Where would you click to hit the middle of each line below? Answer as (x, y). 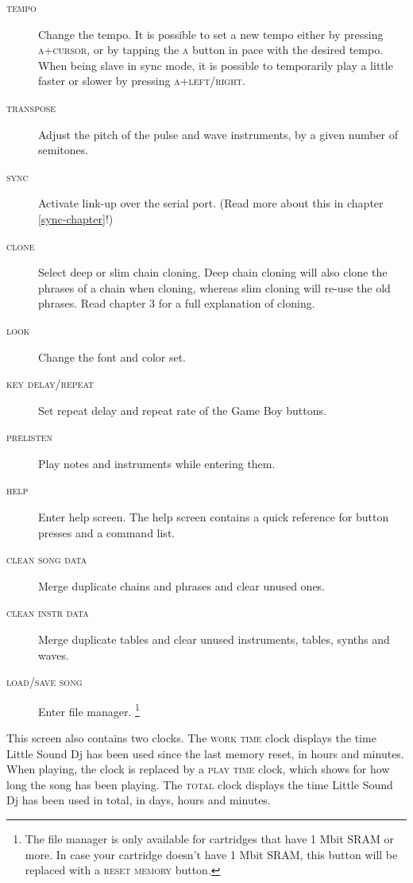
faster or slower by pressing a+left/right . (142, 81)
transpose (31, 107)
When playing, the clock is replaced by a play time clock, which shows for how (198, 769)
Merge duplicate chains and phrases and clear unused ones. (182, 585)
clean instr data (48, 612)
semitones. (64, 150)
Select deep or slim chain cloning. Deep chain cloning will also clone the (213, 272)
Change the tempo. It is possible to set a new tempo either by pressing (211, 34)
